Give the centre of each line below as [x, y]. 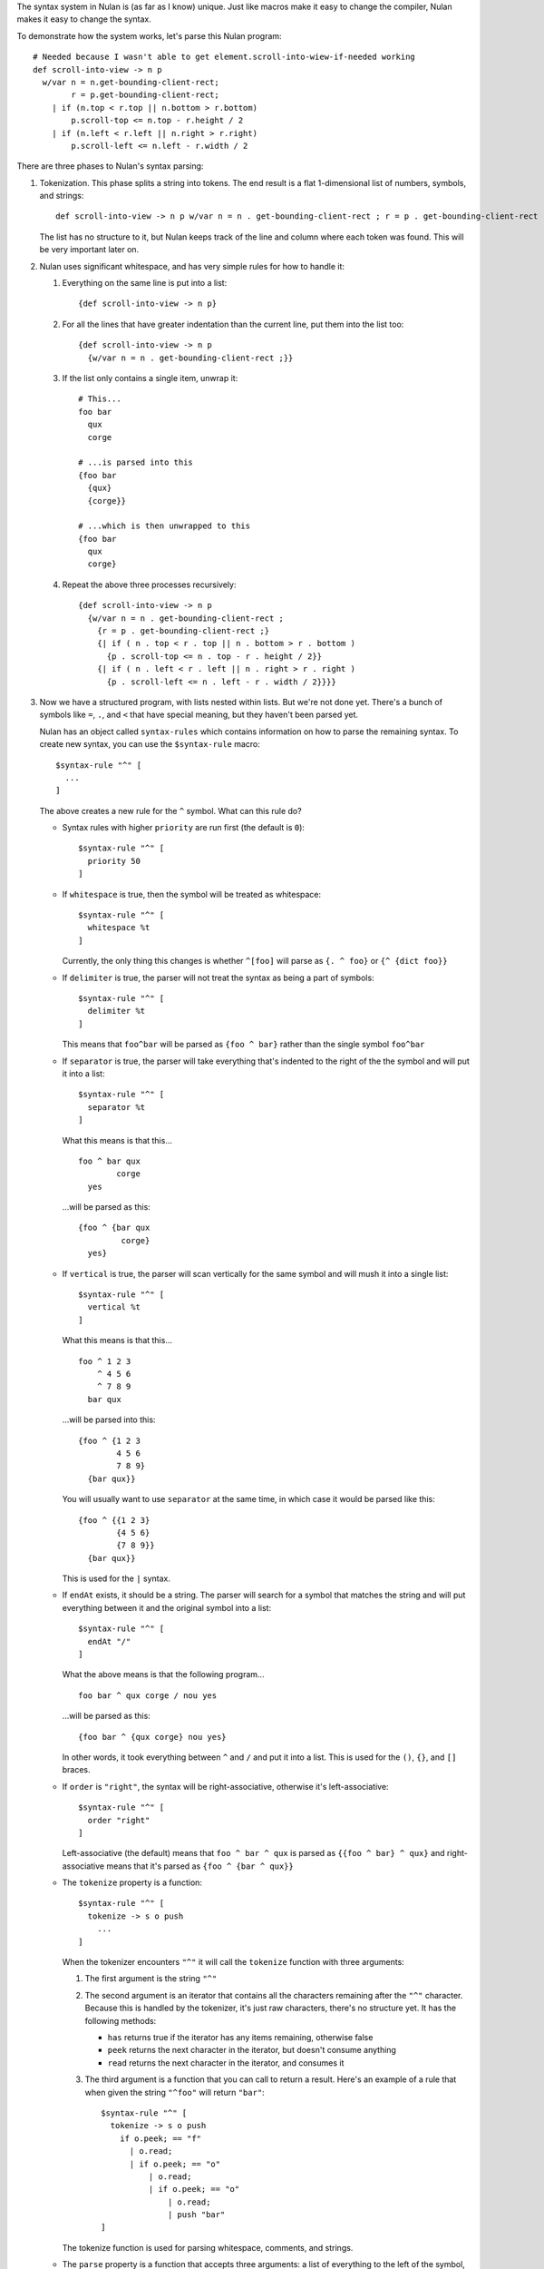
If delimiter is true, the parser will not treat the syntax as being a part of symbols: [219, 977]
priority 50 [114, 861]
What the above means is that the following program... [163, 1675]
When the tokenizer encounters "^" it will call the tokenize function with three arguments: [233, 1962]
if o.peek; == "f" [160, 2138]
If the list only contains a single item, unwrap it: [150, 378]
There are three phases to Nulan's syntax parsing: [110, 166]
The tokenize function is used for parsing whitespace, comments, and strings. [208, 2247]
